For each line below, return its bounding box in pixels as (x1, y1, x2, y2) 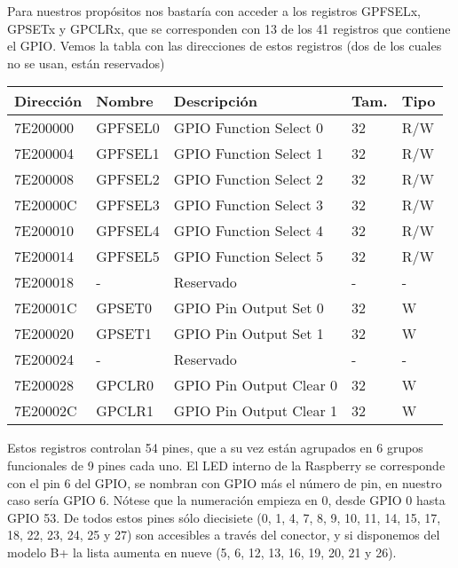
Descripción (173, 91, 257, 112)
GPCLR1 (96, 400, 154, 422)
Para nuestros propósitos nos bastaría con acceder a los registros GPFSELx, (7, 2, 421, 20)
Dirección (14, 91, 83, 112)
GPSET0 (96, 297, 152, 319)
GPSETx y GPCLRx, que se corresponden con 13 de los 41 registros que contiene (7, 19, 451, 37)
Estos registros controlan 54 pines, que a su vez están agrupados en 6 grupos (7, 438, 423, 457)
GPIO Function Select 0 (173, 117, 323, 138)
